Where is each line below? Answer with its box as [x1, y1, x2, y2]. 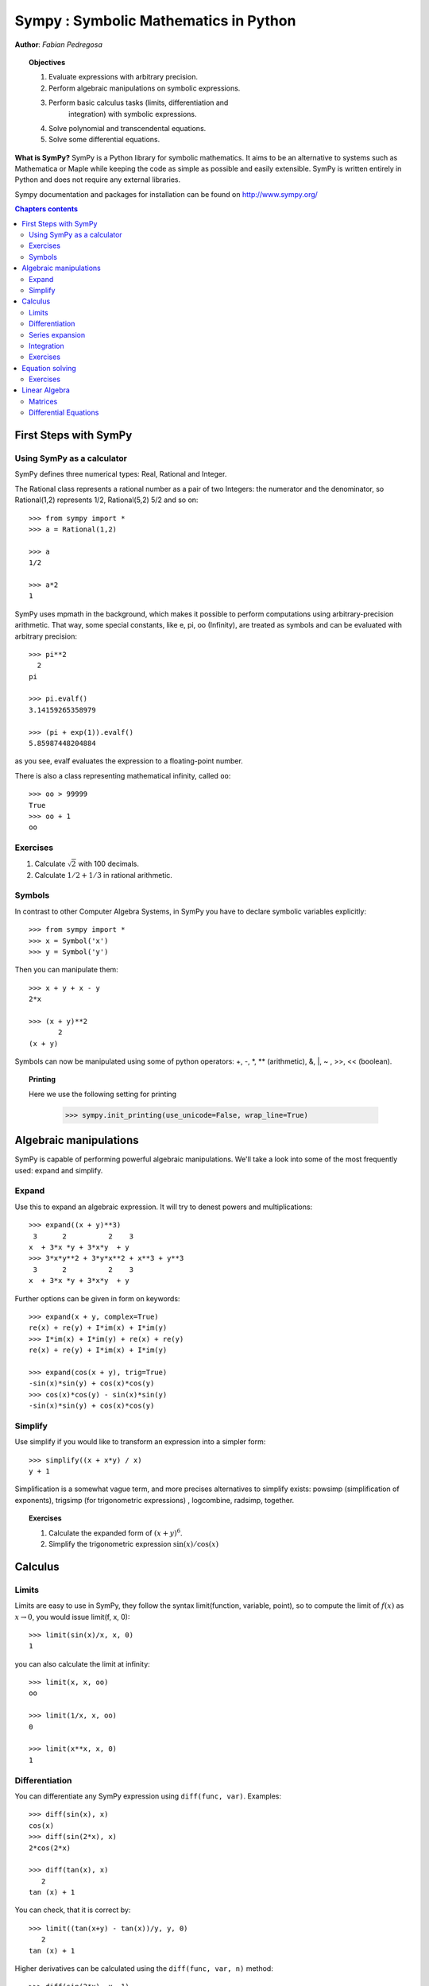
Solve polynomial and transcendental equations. [48, 123, 207, 133]
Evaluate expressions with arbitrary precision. [48, 72, 199, 82]
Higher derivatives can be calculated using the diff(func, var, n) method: [14, 1964, 273, 1973]
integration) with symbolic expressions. [68, 109, 198, 118]
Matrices [29, 396, 58, 406]
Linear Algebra [21, 385, 71, 395]
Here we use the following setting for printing [29, 1089, 177, 1099]
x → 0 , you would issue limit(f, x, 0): [14, 1612, 130, 1621]
